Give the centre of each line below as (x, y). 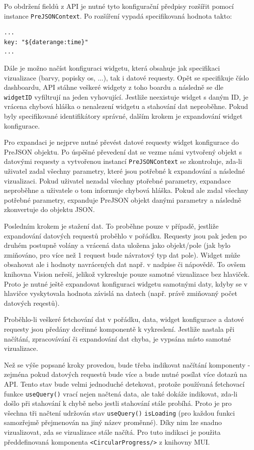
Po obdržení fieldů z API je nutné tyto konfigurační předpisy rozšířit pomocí (119, 6)
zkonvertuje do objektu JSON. (50, 209)
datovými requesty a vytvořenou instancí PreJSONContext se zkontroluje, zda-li (123, 161)
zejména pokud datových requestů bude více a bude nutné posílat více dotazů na (126, 374)
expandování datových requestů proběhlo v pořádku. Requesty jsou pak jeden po (125, 235)
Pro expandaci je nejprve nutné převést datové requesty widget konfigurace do (121, 142)
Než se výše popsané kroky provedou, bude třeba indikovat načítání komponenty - (127, 364)
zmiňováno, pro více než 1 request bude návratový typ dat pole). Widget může (122, 254)
